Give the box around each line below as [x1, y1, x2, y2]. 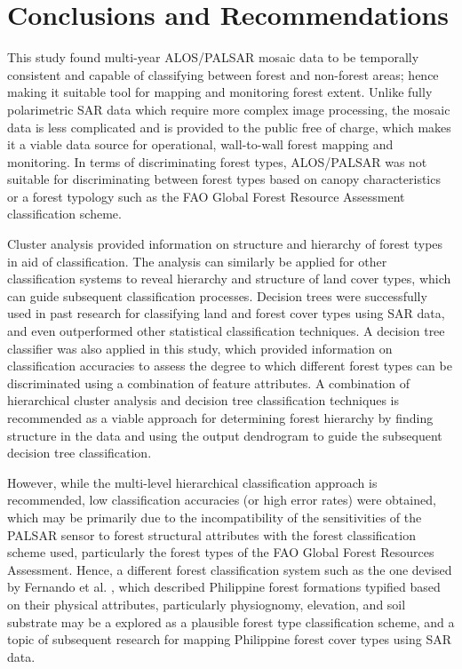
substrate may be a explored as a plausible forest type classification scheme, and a [7, 612, 455, 631]
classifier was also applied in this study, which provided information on [7, 338, 393, 357]
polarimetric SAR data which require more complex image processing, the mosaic [7, 100, 450, 118]
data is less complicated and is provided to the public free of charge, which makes [7, 117, 451, 136]
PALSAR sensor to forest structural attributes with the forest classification [7, 525, 416, 544]
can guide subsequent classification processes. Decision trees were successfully [7, 286, 427, 305]
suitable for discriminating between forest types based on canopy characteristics [7, 170, 441, 188]
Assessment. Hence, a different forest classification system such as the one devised [7, 560, 452, 578]
